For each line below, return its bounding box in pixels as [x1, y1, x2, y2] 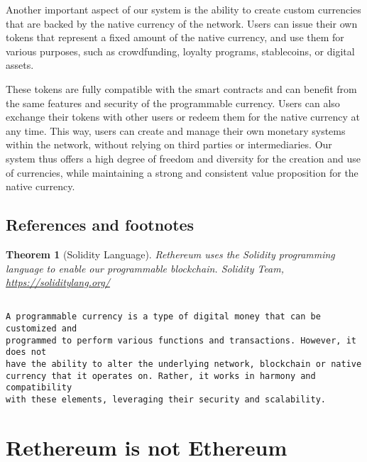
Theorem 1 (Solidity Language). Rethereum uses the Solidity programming [6, 246, 335, 261]
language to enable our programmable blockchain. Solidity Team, [6, 260, 285, 275]
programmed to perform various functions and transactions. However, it [6, 335, 356, 346]
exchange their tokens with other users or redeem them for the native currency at [6, 109, 361, 124]
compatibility [6, 383, 72, 393]
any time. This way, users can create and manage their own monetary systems [6, 123, 346, 138]
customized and [6, 324, 77, 334]
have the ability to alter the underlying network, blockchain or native [6, 358, 362, 369]
